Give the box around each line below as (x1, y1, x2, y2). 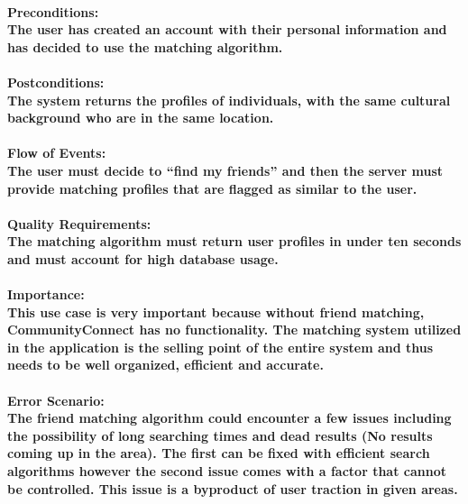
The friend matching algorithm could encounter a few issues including (7, 408, 452, 427)
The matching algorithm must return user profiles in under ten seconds (7, 232, 462, 251)
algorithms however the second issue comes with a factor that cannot (7, 462, 446, 481)
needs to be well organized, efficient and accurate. (7, 355, 324, 374)
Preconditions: (7, 2, 99, 21)
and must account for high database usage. (7, 249, 279, 268)
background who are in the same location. (7, 108, 274, 127)
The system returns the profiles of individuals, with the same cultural (7, 90, 451, 109)
